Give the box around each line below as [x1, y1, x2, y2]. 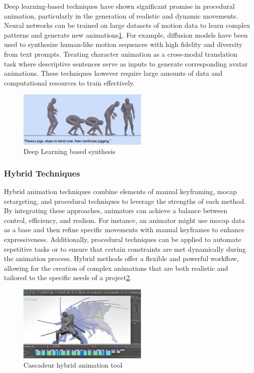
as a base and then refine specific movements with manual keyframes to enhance [4, 224, 245, 235]
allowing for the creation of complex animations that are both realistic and [4, 263, 229, 273]
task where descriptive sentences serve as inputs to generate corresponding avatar [4, 58, 248, 68]
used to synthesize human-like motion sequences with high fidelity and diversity [4, 39, 243, 49]
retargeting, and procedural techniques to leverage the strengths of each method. [4, 196, 246, 206]
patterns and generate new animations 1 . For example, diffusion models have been [4, 29, 248, 40]
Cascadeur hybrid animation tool [23, 360, 123, 370]
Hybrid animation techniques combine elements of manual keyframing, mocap [4, 186, 237, 196]
